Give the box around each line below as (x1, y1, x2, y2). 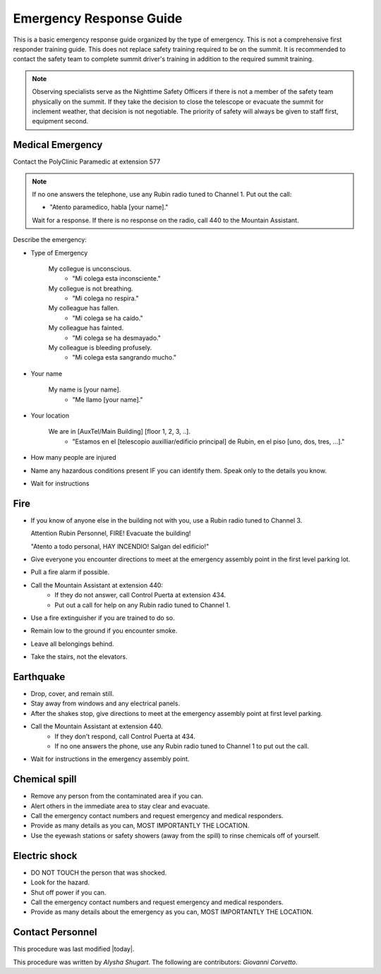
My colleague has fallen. (48, 304, 120, 312)
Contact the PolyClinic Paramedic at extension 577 (13, 157, 161, 166)
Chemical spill (13, 773, 77, 786)
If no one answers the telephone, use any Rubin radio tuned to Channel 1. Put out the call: (32, 190, 292, 198)
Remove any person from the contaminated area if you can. (30, 792, 204, 800)
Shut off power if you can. (30, 888, 107, 896)
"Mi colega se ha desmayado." (72, 334, 162, 342)
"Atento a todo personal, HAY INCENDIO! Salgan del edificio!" (30, 542, 210, 550)
